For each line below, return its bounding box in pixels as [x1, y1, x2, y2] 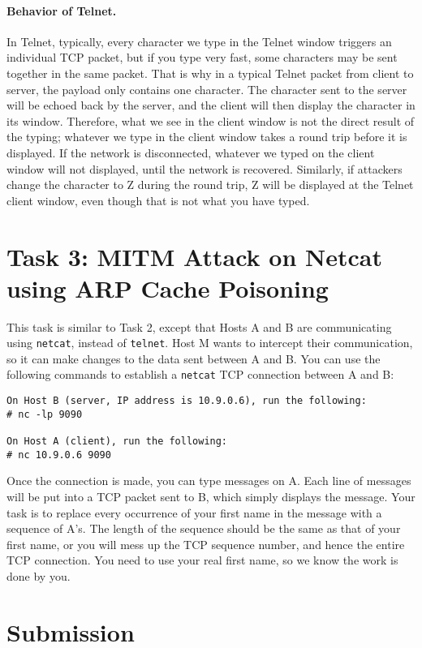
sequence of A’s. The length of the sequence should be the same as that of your [6, 520, 401, 537]
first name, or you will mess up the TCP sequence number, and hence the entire [6, 535, 405, 552]
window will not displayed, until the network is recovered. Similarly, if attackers [6, 160, 403, 177]
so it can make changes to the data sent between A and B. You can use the [6, 350, 381, 367]
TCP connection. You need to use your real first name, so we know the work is [6, 551, 398, 569]
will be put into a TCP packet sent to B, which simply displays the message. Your [6, 488, 416, 505]
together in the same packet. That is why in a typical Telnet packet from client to [6, 64, 414, 81]
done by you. [6, 567, 71, 584]
